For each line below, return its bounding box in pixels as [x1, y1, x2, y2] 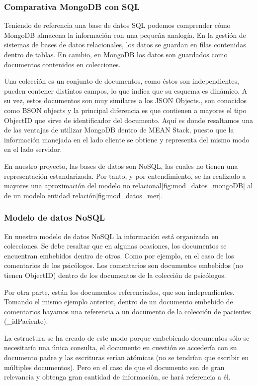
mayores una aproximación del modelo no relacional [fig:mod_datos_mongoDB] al [4, 180, 253, 191]
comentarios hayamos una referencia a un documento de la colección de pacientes [4, 306, 251, 316]
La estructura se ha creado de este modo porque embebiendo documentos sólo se [4, 332, 250, 343]
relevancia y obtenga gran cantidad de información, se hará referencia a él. [4, 372, 231, 382]
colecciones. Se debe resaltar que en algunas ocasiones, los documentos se [4, 241, 227, 251]
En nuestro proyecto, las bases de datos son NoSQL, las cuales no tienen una [4, 160, 238, 171]
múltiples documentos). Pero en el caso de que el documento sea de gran [4, 362, 225, 372]
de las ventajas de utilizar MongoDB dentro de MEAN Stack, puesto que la [4, 125, 234, 135]
